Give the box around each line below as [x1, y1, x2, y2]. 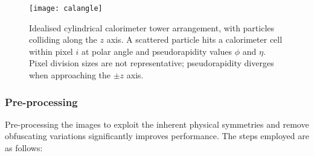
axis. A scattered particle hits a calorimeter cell [106, 33, 283, 46]
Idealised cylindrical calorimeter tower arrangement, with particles [29, 21, 275, 34]
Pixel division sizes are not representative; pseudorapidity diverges [29, 57, 274, 69]
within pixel [29, 45, 73, 57]
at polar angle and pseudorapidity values [81, 45, 232, 57]
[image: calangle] [29, 4, 103, 13]
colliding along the [29, 33, 97, 46]
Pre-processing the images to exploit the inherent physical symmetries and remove [5, 117, 309, 130]
